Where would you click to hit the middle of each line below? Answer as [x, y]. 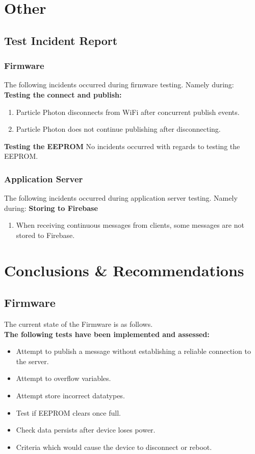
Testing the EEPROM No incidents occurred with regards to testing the [122, 146]
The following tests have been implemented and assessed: [107, 334]
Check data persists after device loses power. [86, 430]
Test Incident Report [61, 40]
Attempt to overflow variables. [63, 378]
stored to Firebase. [45, 235]
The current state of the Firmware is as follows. [79, 324]
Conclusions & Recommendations [124, 270]
